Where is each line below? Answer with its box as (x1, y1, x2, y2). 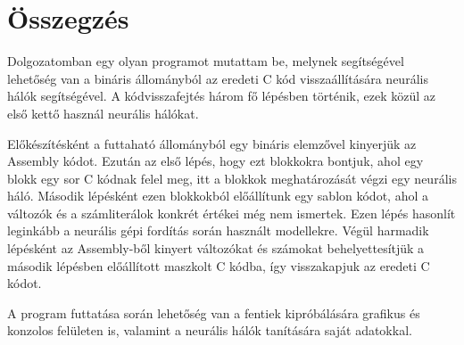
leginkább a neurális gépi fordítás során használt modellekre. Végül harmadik (7, 221, 429, 240)
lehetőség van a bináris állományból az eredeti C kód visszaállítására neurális (7, 69, 428, 87)
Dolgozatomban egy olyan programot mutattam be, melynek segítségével (7, 52, 404, 70)
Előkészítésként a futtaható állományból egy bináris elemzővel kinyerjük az (7, 134, 417, 152)
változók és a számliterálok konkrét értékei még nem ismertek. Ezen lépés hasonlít (7, 203, 456, 222)
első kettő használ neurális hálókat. (7, 103, 199, 122)
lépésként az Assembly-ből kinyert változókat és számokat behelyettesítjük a (7, 239, 425, 258)
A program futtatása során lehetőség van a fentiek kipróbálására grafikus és (7, 303, 420, 322)
